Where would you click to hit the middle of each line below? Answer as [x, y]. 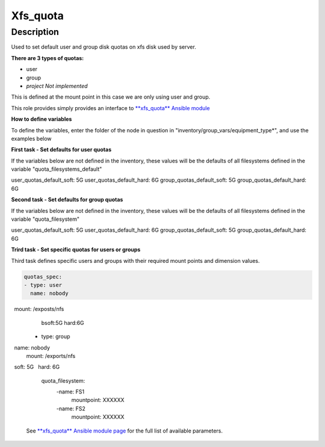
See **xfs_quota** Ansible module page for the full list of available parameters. [124, 431]
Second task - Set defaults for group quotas [67, 200]
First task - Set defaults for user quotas [61, 150]
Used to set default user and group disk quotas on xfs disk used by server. [104, 47]
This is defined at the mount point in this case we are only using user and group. [111, 97]
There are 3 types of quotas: [48, 58]
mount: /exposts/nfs [39, 309]
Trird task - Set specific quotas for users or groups [76, 250]
